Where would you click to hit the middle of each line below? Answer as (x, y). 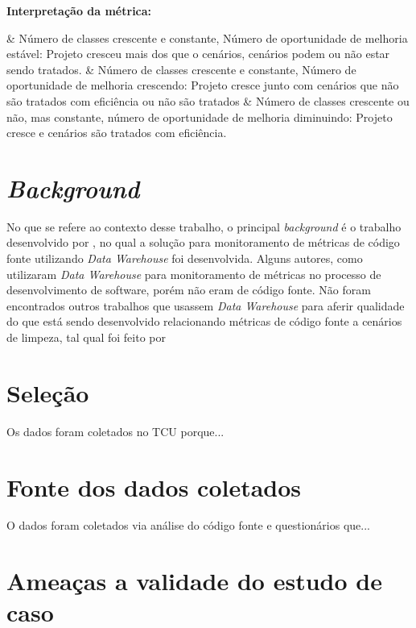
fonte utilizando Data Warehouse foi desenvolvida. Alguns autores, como (185, 258)
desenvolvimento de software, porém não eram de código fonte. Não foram (189, 290)
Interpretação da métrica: (79, 10)
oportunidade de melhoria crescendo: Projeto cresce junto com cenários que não (203, 85)
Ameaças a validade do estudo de (194, 581)
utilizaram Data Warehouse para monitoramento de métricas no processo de (194, 274)
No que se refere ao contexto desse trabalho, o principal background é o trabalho (204, 226)
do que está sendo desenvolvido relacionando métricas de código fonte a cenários (204, 321)
